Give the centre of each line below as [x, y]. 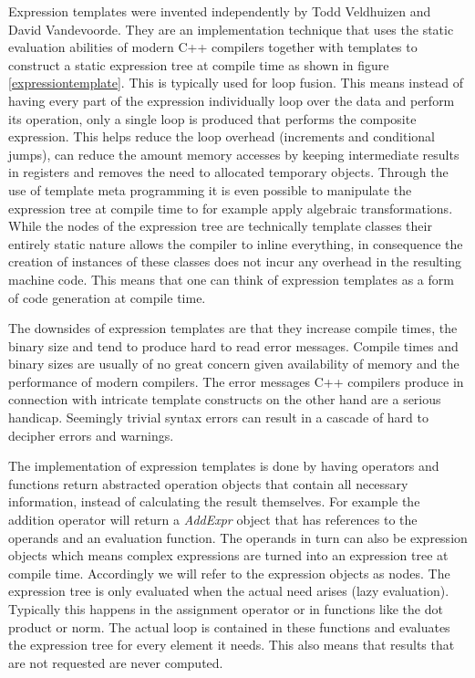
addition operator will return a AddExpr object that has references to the [213, 520]
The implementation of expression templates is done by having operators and [224, 466]
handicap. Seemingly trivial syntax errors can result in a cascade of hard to [219, 417]
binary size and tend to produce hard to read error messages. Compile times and [233, 345]
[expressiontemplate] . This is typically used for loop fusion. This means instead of [236, 83]
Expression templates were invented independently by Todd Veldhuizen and [220, 11]
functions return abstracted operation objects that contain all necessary [208, 483]
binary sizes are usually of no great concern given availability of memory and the [234, 364]
